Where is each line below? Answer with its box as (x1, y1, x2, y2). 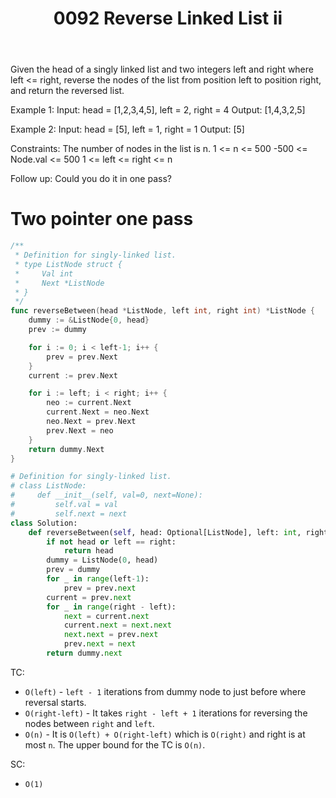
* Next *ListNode (14, 278, 105, 288)
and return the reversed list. (10, 85, 125, 97)
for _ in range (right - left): (46, 602, 177, 612)
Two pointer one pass (10, 208, 194, 231)
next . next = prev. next (63, 630, 159, 640)
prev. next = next (63, 639, 137, 649)
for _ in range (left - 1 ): (46, 574, 150, 584)
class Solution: (10, 518, 78, 528)
